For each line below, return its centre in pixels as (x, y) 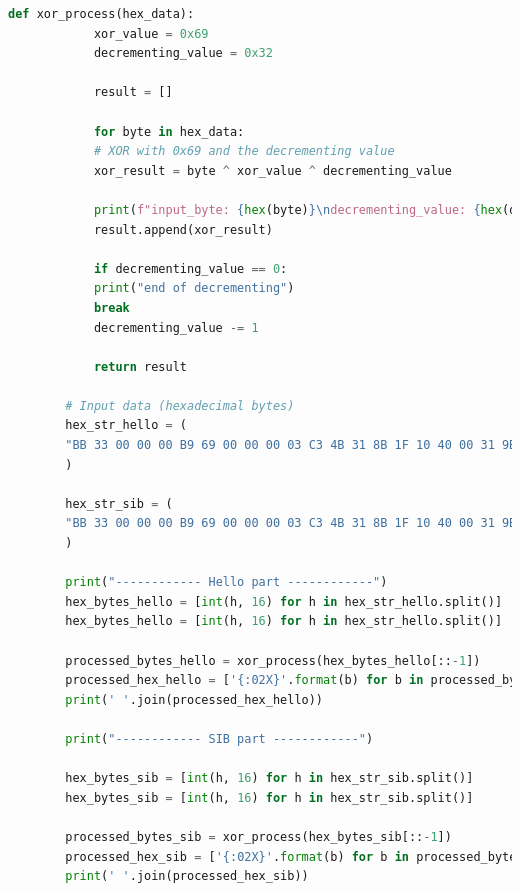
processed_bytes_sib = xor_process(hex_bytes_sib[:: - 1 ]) (258, 836)
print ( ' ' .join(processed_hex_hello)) (194, 699)
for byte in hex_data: (169, 131)
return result (140, 366)
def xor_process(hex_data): (101, 14)
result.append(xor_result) (183, 229)
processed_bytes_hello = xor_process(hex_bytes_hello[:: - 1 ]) (273, 660)
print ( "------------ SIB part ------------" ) (219, 738)
